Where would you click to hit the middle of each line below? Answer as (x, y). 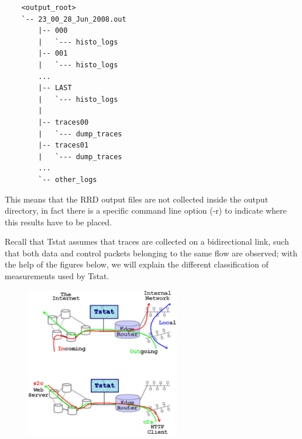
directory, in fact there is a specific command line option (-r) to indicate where (146, 210)
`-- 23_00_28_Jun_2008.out (74, 19)
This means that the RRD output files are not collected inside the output (137, 199)
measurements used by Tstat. (57, 276)
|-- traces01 (64, 145)
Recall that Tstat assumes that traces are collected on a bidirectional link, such (147, 241)
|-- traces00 (64, 122)
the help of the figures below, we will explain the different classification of (137, 264)
